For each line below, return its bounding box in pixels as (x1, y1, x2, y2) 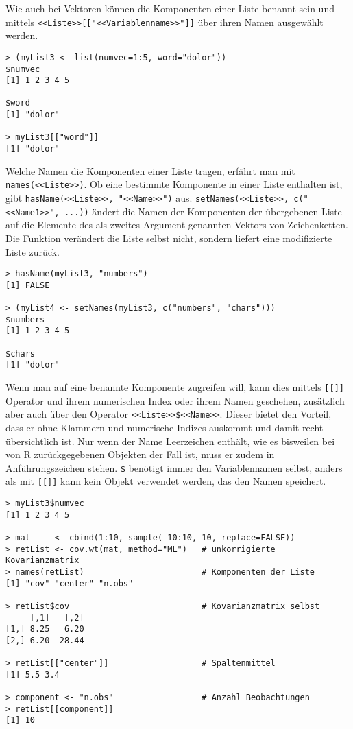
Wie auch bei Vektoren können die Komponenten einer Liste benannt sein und (5, 1, 334, 15)
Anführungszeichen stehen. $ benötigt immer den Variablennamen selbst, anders (5, 460, 343, 475)
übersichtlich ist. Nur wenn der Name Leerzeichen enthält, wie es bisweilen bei (5, 433, 335, 448)
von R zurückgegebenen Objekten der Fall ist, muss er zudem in (5, 447, 275, 462)
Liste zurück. (5, 244, 60, 259)
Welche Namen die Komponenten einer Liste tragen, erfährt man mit (5, 163, 295, 178)
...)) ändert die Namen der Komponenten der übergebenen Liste (64, 204, 342, 218)
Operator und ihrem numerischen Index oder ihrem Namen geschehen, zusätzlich (5, 393, 345, 407)
